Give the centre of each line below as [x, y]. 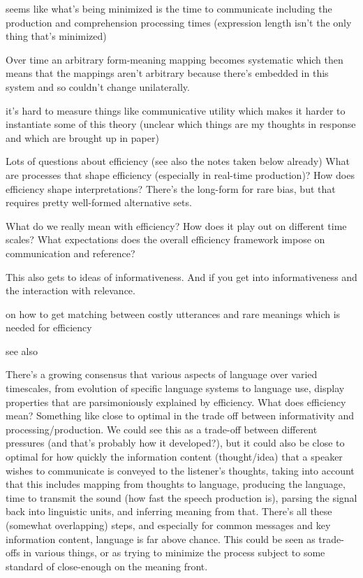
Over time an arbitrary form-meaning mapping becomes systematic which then [175, 59]
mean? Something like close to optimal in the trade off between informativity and [180, 416]
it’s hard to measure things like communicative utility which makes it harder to [176, 110]
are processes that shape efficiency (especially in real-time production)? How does [180, 174]
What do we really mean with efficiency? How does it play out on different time [176, 225]
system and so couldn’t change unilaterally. [98, 86]
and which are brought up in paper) [82, 137]
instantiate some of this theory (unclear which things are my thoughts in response [181, 124]
